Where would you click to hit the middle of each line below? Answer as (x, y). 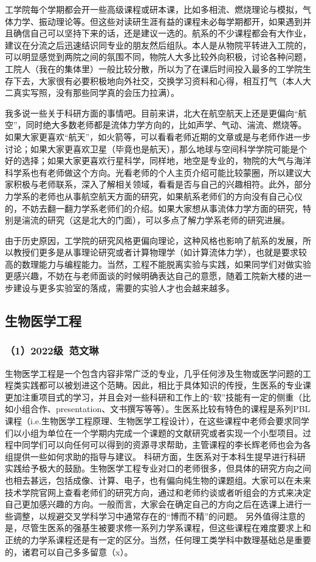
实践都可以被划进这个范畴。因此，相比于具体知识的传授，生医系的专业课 (166, 385)
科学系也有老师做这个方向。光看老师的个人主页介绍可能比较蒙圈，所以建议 (154, 172)
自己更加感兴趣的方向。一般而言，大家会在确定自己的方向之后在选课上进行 (154, 504)
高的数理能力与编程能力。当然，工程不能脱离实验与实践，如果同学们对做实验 (158, 264)
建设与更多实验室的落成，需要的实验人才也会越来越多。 (124, 288)
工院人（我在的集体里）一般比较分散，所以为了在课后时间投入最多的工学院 (154, 68)
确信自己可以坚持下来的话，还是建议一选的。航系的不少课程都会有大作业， (162, 33)
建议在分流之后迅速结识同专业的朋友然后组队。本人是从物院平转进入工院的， (158, 45)
